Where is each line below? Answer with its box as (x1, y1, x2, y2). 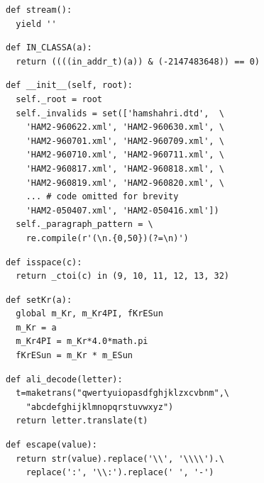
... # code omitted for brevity (26, 191, 179, 202)
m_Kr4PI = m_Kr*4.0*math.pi (16, 336, 148, 347)
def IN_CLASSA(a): (6, 43, 92, 53)
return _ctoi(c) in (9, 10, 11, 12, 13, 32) (16, 271, 229, 282)
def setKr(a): (6, 294, 72, 305)
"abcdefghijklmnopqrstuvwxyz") (26, 401, 174, 412)
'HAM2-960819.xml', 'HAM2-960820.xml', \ (26, 177, 224, 188)
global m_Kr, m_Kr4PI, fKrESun (16, 309, 163, 319)
